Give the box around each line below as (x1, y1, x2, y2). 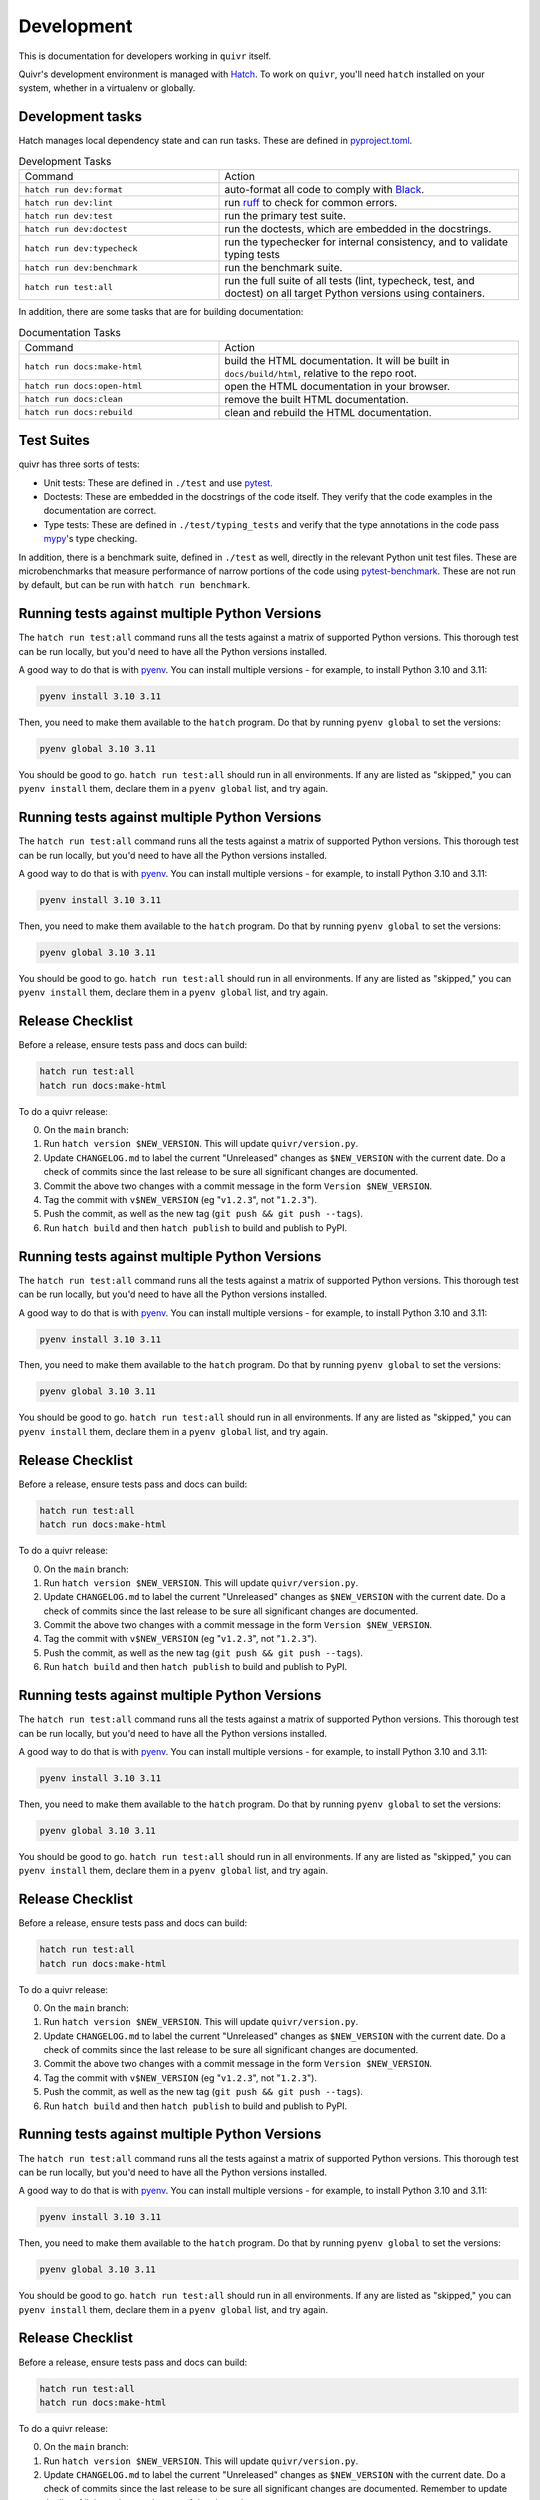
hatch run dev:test (24, 210, 114, 221)
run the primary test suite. (224, 209, 347, 222)
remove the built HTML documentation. (224, 392, 409, 406)
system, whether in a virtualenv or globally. (18, 82, 196, 94)
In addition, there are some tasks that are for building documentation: (18, 306, 304, 317)
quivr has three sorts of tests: (18, 458, 140, 470)
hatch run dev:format (24, 184, 124, 195)
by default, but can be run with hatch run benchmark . (18, 579, 250, 591)
